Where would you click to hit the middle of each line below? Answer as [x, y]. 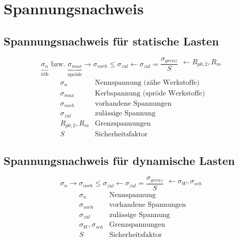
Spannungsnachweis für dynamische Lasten [119, 160]
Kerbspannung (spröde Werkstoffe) [150, 93]
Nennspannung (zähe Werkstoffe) [147, 82]
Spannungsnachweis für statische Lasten [111, 41]
